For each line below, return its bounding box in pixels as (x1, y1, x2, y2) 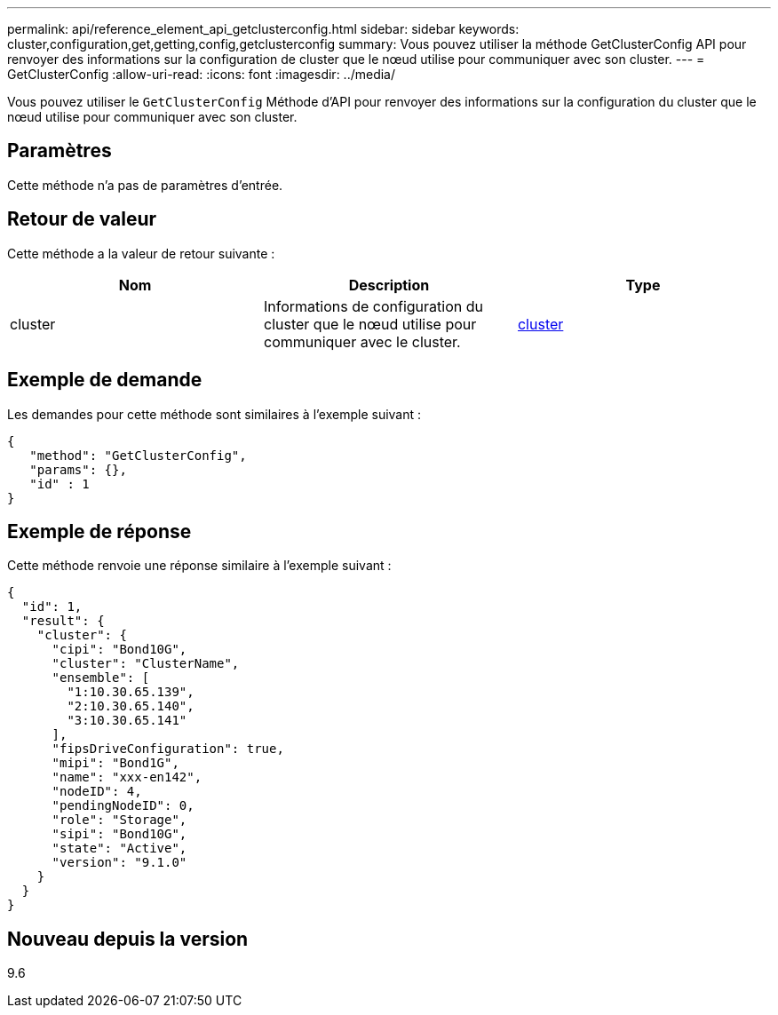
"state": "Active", (52, 841, 187, 856)
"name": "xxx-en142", (52, 770, 202, 785)
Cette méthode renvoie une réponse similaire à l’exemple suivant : (7, 558, 392, 574)
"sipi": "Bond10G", (52, 827, 187, 842)
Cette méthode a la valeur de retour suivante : (7, 245, 275, 261)
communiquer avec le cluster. (263, 332, 461, 351)
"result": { (21, 614, 105, 629)
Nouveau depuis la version (7, 927, 249, 950)
